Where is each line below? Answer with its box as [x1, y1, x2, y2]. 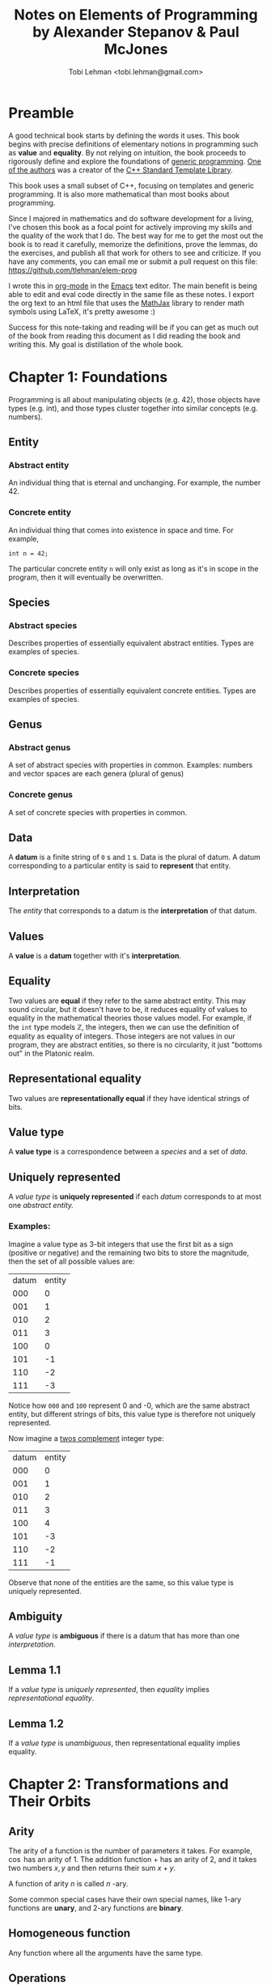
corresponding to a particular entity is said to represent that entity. [8, 861, 231, 871]
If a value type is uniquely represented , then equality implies [8, 1685, 210, 1694]
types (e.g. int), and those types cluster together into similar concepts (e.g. [8, 403, 258, 413]
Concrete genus [8, 789, 74, 801]
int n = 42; [8, 549, 49, 558]
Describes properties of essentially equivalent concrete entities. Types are [8, 686, 256, 695]
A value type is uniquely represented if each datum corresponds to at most [8, 1192, 262, 1201]
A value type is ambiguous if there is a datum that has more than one [8, 1631, 240, 1641]
